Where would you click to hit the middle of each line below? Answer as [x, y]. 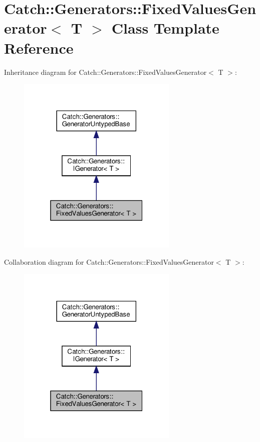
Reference [39, 47]
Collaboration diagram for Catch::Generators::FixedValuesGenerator [109, 262]
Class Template [165, 28]
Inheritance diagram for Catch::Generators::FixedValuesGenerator [105, 72]
